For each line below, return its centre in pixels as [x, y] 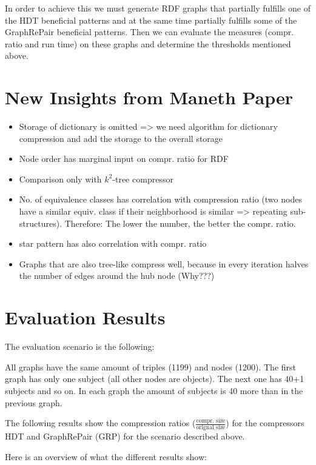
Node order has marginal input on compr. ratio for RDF [124, 159]
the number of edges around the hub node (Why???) [117, 276]
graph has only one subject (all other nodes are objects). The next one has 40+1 [155, 379]
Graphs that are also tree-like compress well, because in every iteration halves [164, 263]
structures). [41, 223]
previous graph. [34, 402]
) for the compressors [265, 423]
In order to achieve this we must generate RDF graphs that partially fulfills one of [158, 8]
